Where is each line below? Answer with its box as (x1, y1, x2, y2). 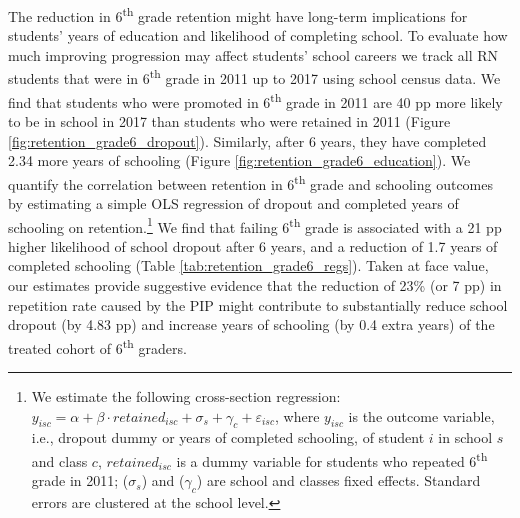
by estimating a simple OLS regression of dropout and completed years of (8, 192, 459, 213)
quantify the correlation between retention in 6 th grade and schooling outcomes (8, 170, 494, 194)
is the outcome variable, (348, 405, 495, 426)
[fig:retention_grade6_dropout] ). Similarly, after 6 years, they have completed (8, 130, 487, 151)
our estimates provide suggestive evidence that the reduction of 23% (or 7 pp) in (8, 275, 502, 295)
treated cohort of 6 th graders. (8, 334, 187, 358)
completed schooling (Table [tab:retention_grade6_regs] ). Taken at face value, (8, 255, 489, 276)
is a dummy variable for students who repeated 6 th (176, 448, 488, 471)
